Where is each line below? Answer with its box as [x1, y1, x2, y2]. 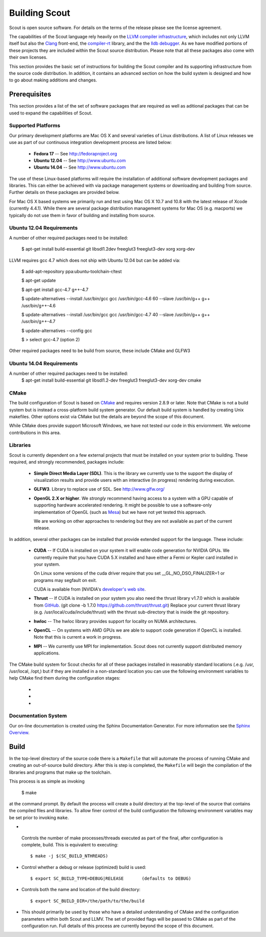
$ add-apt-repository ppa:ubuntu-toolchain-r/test [21, 268, 122, 274]
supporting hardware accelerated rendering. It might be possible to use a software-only [33, 502, 212, 508]
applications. [33, 650, 60, 656]
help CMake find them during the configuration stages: [9, 675, 121, 681]
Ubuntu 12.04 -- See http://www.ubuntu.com [33, 157, 126, 163]
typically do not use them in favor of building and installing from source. [9, 212, 155, 218]
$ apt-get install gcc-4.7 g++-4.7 [21, 287, 89, 292]
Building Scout [9, 7, 70, 18]
